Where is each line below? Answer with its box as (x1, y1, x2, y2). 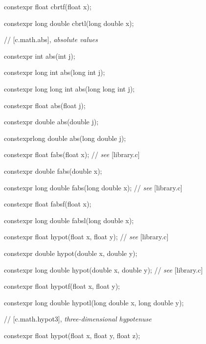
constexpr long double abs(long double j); (4, 133, 126, 143)
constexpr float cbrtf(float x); (4, 1, 92, 11)
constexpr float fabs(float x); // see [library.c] (4, 149, 140, 160)
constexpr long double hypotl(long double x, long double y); (4, 297, 184, 307)
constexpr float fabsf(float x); (4, 199, 92, 209)
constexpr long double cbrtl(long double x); (4, 18, 134, 28)
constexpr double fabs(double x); (4, 165, 102, 176)
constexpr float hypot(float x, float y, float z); (4, 330, 140, 340)
